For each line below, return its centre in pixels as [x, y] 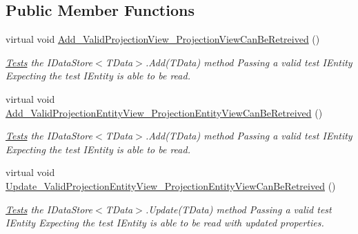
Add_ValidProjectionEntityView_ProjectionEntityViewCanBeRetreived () [164, 112]
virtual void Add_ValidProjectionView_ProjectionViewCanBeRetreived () [163, 39]
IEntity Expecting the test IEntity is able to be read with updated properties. [165, 223]
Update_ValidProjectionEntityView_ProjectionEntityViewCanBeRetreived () [171, 185]
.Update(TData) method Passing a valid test [238, 209]
